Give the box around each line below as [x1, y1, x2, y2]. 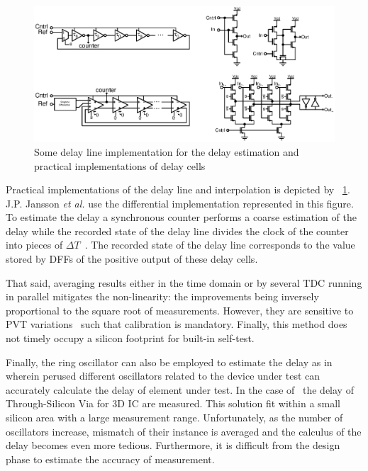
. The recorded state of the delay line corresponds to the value [84, 237, 355, 252]
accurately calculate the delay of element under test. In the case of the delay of [6, 382, 354, 397]
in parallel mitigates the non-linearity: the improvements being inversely [6, 289, 319, 304]
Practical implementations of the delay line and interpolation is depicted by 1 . [6, 182, 350, 197]
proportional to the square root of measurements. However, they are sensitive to [6, 302, 354, 317]
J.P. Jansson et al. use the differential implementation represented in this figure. [6, 195, 354, 210]
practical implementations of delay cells [34, 158, 206, 173]
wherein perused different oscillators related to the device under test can [6, 368, 320, 383]
